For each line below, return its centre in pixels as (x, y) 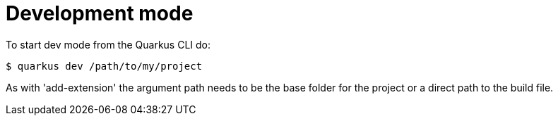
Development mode (100, 13)
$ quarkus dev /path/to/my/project (104, 66)
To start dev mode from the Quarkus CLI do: (108, 44)
